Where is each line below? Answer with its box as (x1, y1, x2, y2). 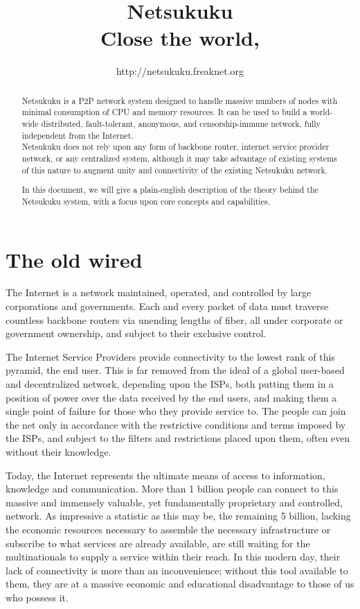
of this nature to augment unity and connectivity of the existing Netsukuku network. (21, 164, 328, 175)
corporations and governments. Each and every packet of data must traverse (6, 299, 329, 314)
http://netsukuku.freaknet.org (116, 64, 244, 78)
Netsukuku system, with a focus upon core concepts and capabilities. (21, 195, 270, 207)
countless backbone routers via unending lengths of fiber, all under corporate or (6, 312, 343, 327)
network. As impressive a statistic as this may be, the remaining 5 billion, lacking (6, 508, 351, 523)
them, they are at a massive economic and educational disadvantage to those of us (6, 576, 354, 591)
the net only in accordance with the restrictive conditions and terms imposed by (6, 417, 346, 431)
